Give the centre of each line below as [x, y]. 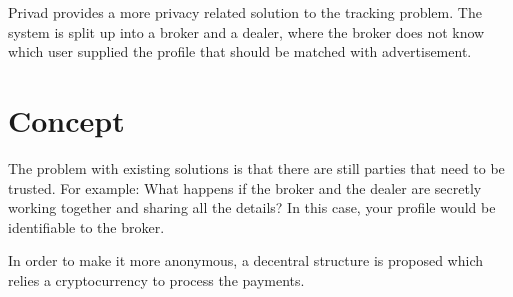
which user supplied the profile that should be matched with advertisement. [240, 51]
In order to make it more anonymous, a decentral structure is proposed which [246, 260]
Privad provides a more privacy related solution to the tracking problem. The [245, 12]
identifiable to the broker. [86, 226]
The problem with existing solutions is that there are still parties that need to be [256, 167]
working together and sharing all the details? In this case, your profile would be [252, 207]
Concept [66, 119]
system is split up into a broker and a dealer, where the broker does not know [246, 31]
